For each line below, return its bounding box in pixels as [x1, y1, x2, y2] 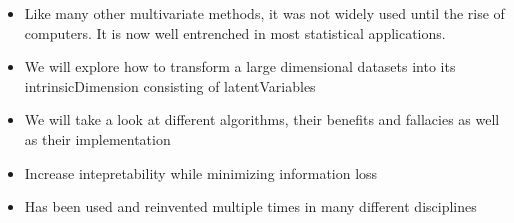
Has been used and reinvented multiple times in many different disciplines [24, 196, 477, 217]
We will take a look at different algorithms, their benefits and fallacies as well [24, 109, 500, 130]
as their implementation [24, 128, 171, 149]
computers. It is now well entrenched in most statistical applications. [24, 22, 446, 43]
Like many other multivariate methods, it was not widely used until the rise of [24, 3, 505, 23]
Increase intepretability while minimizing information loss [24, 162, 378, 183]
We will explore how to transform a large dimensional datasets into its [24, 56, 456, 77]
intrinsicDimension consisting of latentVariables [24, 75, 316, 96]
